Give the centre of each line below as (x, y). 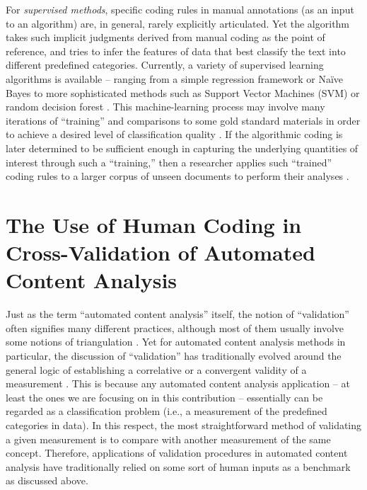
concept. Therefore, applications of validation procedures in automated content (177, 453)
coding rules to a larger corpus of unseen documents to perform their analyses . (177, 176)
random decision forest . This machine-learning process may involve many (165, 107)
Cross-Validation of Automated (161, 252)
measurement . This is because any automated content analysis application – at (178, 383)
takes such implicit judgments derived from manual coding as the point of (165, 37)
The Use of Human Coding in (154, 224)
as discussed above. (47, 480)
